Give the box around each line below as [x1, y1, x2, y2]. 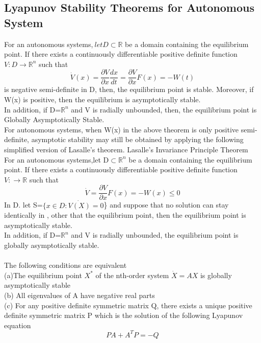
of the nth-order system [95, 269, 169, 280]
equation [4, 319, 31, 330]
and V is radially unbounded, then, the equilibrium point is [71, 104, 257, 115]
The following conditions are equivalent [4, 260, 127, 270]
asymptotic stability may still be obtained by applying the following [31, 134, 244, 145]
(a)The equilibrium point [4, 269, 82, 280]
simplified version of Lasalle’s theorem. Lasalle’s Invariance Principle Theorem [4, 144, 248, 154]
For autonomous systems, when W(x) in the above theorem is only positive [4, 124, 239, 134]
